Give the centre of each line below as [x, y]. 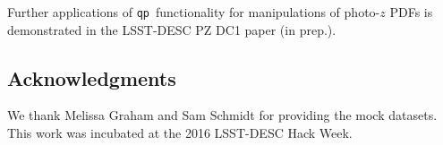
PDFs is [411, 12]
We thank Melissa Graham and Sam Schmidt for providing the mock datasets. [222, 115]
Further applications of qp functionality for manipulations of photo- [194, 12]
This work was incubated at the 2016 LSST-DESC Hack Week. [180, 133]
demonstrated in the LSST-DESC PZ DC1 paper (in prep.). [172, 29]
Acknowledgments [92, 77]
